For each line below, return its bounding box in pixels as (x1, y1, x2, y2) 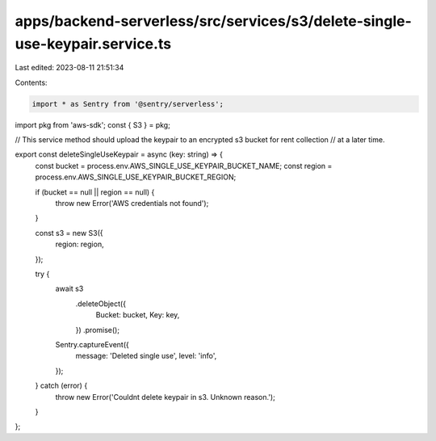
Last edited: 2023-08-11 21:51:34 (15, 63, 124, 73)
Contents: (15, 78, 48, 87)
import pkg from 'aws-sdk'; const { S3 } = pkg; (15, 120, 171, 129)
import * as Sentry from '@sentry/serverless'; (31, 99, 224, 108)
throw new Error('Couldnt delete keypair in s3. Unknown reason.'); (55, 392, 276, 401)
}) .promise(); (75, 325, 120, 334)
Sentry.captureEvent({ (55, 339, 129, 349)
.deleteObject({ (75, 299, 127, 309)
